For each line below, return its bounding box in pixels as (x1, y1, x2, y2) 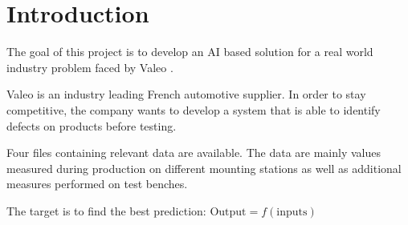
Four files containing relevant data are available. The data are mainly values (6, 144, 381, 161)
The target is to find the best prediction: (6, 202, 206, 219)
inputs (276, 206, 308, 218)
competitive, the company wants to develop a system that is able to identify (6, 101, 381, 118)
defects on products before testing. (6, 117, 177, 134)
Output (210, 206, 247, 218)
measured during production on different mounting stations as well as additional (6, 159, 402, 176)
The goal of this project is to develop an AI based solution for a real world (6, 43, 373, 60)
